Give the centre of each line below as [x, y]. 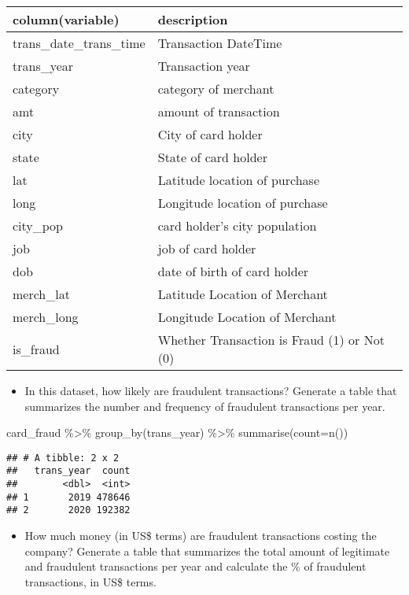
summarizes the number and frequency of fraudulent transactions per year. [205, 406]
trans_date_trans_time [79, 43]
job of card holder [207, 248]
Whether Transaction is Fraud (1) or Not [271, 340]
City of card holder [210, 134]
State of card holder [212, 157]
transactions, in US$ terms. [90, 581]
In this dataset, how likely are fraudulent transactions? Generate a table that [211, 390]
